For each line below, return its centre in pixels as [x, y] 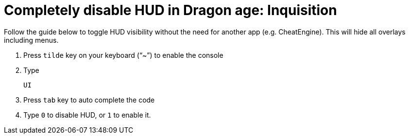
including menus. [31, 40]
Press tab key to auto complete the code [89, 100]
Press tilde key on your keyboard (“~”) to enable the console [123, 55]
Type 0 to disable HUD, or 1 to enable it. [87, 115]
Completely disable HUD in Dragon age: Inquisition [170, 10]
